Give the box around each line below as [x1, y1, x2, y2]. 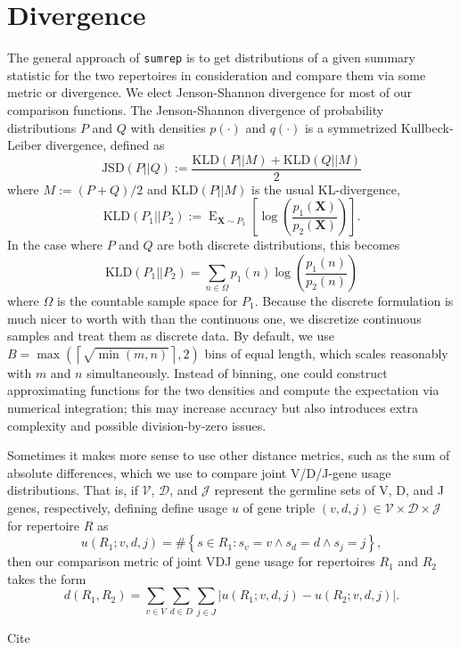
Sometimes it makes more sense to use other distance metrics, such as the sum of [7, 446, 450, 465]
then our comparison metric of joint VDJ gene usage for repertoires [7, 552, 375, 571]
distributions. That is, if [7, 481, 138, 499]
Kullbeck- [400, 118, 454, 136]
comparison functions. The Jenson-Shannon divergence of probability [7, 100, 384, 119]
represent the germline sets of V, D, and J [214, 481, 444, 499]
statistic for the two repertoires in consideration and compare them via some [7, 65, 426, 84]
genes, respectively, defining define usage [7, 498, 228, 516]
